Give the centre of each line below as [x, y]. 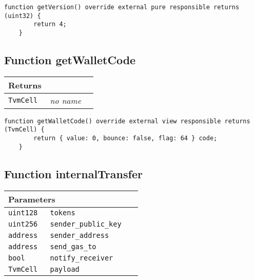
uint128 [23, 212]
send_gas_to [73, 246]
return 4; [50, 24]
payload [65, 269]
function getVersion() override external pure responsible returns [122, 7]
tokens [63, 212]
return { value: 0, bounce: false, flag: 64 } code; [125, 138]
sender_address [80, 235]
